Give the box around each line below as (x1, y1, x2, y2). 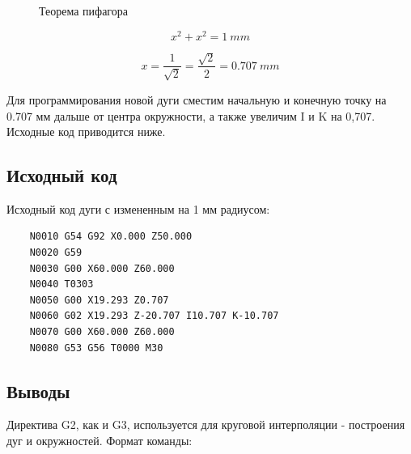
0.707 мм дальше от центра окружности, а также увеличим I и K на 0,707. (6, 107, 375, 124)
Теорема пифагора (39, 2, 128, 19)
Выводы (6, 378, 70, 403)
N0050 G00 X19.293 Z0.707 (29, 294, 169, 306)
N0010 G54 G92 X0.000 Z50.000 (29, 231, 193, 243)
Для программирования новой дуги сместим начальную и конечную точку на (6, 91, 387, 108)
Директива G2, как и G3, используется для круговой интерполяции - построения (6, 416, 405, 433)
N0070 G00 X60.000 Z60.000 (29, 326, 175, 338)
